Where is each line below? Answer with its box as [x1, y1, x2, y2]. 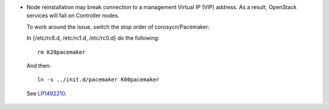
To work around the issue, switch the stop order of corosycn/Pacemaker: [26, 23, 210, 30]
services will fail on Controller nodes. [26, 12, 120, 19]
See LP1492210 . [26, 90, 67, 97]
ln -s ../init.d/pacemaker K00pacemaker [37, 76, 160, 83]
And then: [26, 62, 51, 69]
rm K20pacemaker [37, 49, 86, 55]
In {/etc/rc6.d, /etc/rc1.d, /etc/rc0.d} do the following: [26, 34, 160, 42]
